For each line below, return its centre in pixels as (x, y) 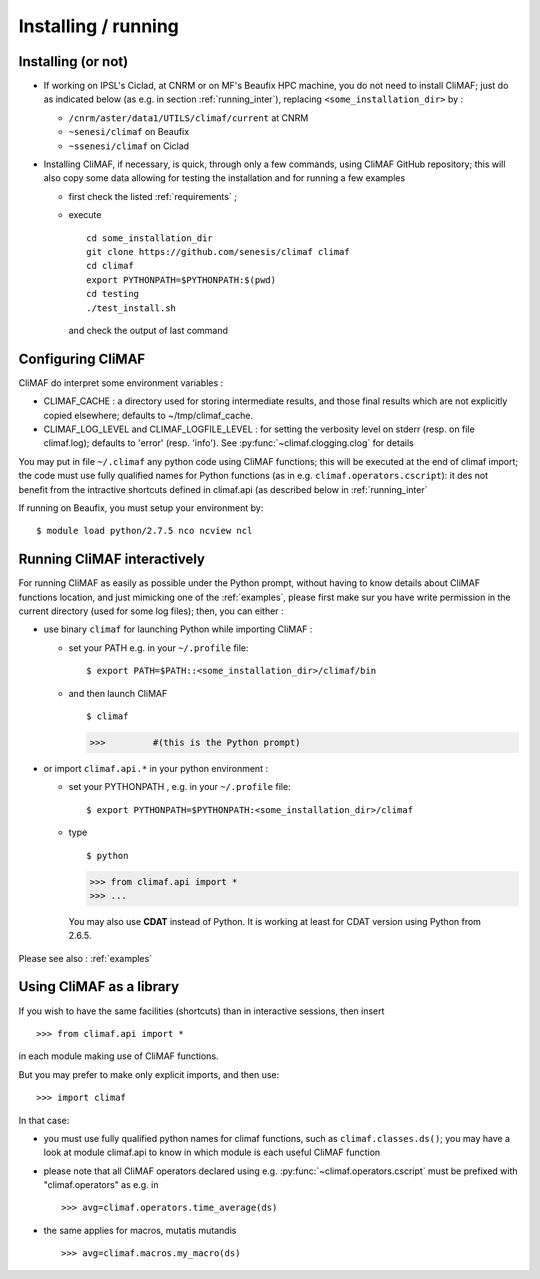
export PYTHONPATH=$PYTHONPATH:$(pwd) (181, 279)
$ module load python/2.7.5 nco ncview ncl (144, 531)
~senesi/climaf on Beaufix (129, 132)
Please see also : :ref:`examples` (85, 958)
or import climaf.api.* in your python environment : (156, 768)
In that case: (44, 1120)
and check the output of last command (148, 330)
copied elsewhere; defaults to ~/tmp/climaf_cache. (148, 415)
